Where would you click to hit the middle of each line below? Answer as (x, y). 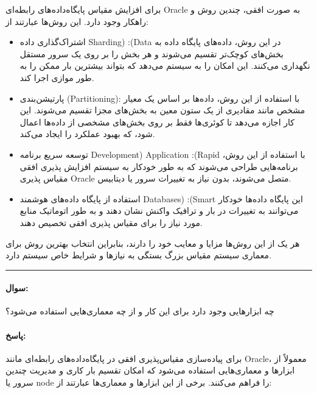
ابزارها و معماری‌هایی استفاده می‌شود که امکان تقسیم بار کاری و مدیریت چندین (150, 370)
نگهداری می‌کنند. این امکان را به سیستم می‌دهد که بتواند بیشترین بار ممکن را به (165, 65)
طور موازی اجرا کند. (57, 77)
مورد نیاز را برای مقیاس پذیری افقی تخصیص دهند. (111, 222)
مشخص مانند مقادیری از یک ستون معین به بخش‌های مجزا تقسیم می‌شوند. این (162, 110)
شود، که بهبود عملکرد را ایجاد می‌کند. (87, 134)
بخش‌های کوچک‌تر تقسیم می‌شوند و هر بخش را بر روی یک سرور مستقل (152, 53)
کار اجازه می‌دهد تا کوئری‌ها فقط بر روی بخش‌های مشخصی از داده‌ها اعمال (157, 122)
